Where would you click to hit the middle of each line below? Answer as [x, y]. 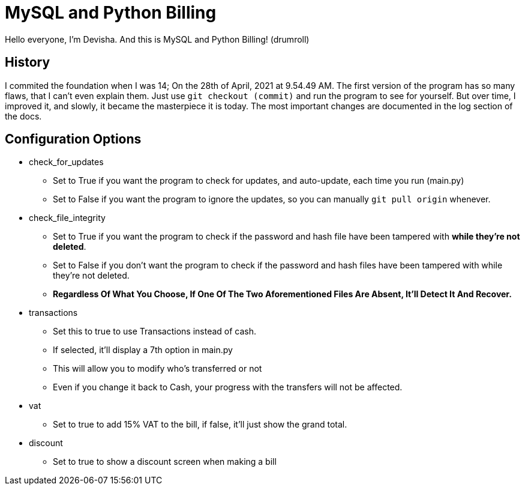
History [28, 62]
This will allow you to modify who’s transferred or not [157, 369]
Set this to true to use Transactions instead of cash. [155, 331]
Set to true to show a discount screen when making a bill [165, 462]
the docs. [23, 116]
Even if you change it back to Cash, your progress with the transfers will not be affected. [228, 387]
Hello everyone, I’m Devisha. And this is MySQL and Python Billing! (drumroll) [157, 39]
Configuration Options [73, 139]
